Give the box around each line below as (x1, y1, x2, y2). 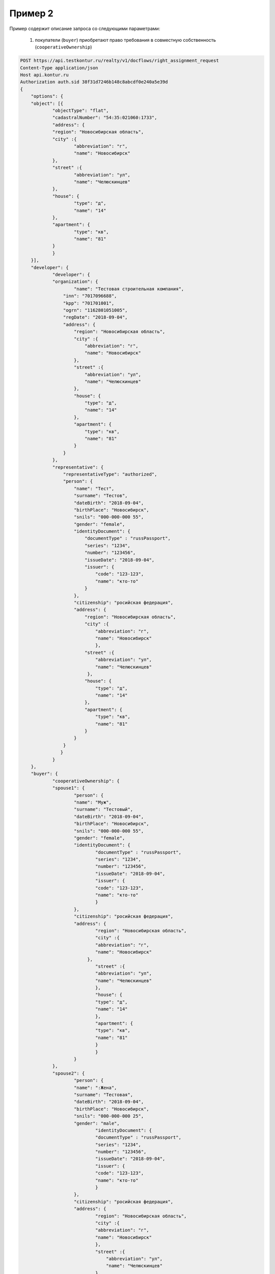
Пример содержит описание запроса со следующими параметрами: (9, 25, 160, 32)
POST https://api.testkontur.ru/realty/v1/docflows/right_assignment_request (20, 58, 219, 64)
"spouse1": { (52, 785, 85, 791)
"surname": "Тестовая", (74, 1092, 133, 1098)
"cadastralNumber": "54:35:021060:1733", (52, 115, 157, 121)
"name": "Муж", (74, 799, 112, 805)
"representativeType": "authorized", (63, 471, 157, 477)
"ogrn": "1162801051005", (63, 307, 128, 313)
